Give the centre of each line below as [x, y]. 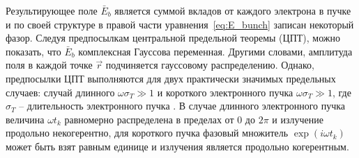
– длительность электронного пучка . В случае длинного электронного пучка [182, 106]
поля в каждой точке [49, 65]
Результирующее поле [52, 10]
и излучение [298, 119]
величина [25, 119]
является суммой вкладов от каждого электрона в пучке [233, 10]
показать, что [33, 51]
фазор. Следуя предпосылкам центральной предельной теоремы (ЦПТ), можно [173, 38]
